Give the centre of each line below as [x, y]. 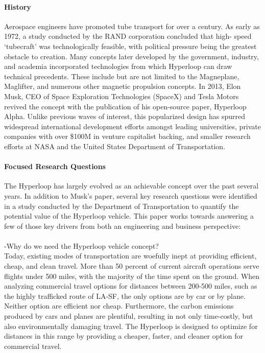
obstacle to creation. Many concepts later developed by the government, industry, [131, 56]
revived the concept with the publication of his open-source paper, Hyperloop [125, 106]
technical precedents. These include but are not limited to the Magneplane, [122, 76]
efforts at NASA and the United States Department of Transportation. [115, 146]
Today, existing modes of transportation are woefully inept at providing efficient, [130, 256]
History [18, 6]
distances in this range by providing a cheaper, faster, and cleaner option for [124, 336]
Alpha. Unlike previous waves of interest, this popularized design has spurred [125, 116]
